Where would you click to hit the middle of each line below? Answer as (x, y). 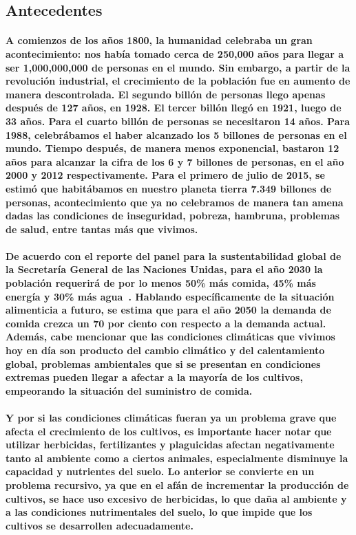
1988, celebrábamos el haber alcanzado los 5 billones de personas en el (176, 134)
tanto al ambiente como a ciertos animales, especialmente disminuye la (177, 458)
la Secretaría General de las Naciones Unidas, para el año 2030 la (164, 269)
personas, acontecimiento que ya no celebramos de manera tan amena (175, 202)
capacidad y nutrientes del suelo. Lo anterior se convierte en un (160, 471)
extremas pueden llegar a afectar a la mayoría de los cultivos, (154, 377)
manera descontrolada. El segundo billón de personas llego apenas (166, 94)
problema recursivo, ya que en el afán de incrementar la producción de (177, 484)
